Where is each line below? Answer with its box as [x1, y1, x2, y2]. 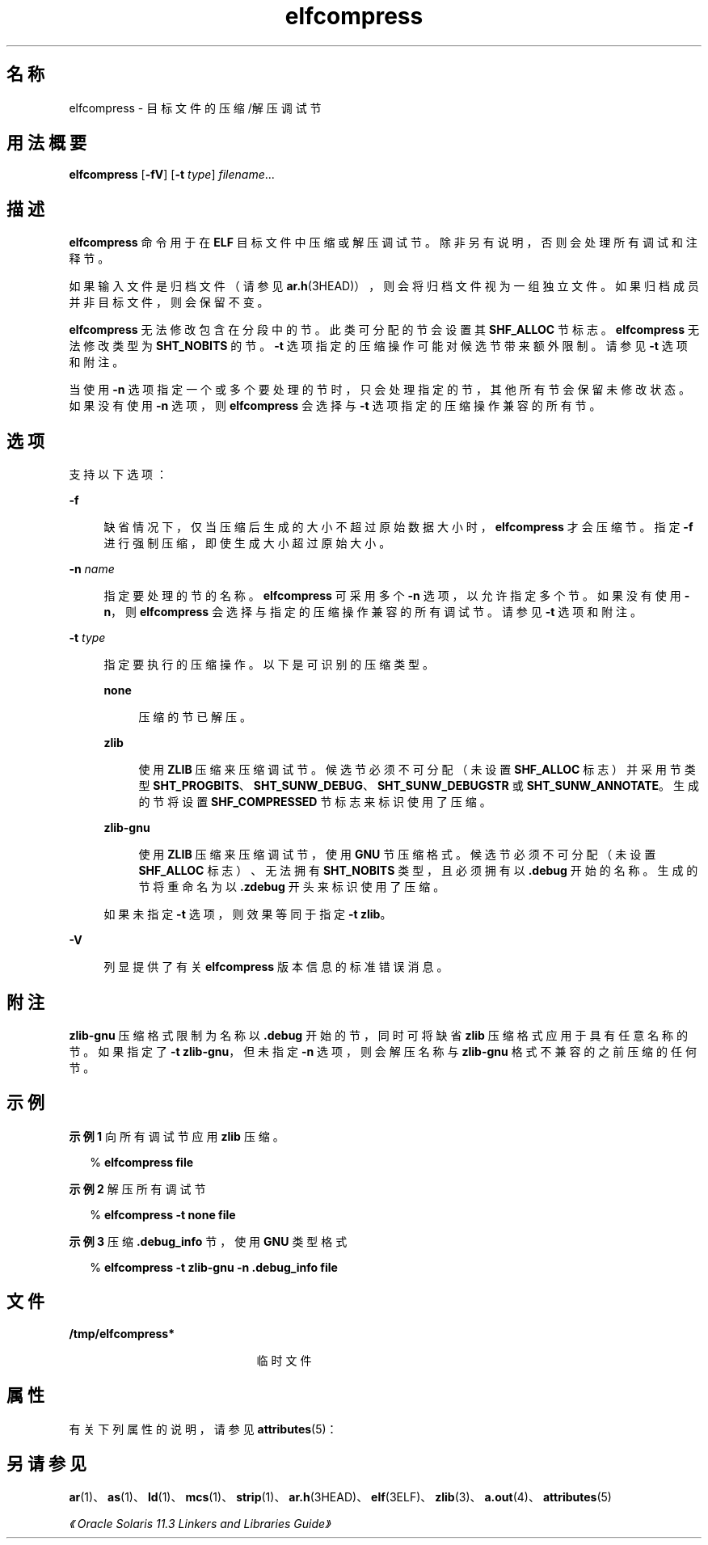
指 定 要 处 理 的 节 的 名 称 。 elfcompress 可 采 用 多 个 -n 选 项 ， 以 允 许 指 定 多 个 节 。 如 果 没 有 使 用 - [103, 589, 690, 603]
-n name [69, 562, 115, 576]
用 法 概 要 [6, 133, 86, 154]
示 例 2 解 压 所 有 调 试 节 [69, 1181, 206, 1196]
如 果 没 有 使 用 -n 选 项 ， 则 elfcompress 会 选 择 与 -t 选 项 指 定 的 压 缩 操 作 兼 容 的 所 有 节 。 [69, 399, 601, 413]
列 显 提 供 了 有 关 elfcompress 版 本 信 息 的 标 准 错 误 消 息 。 [103, 960, 449, 974]
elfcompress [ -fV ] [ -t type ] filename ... [69, 167, 275, 182]
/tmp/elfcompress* [69, 1326, 175, 1340]
